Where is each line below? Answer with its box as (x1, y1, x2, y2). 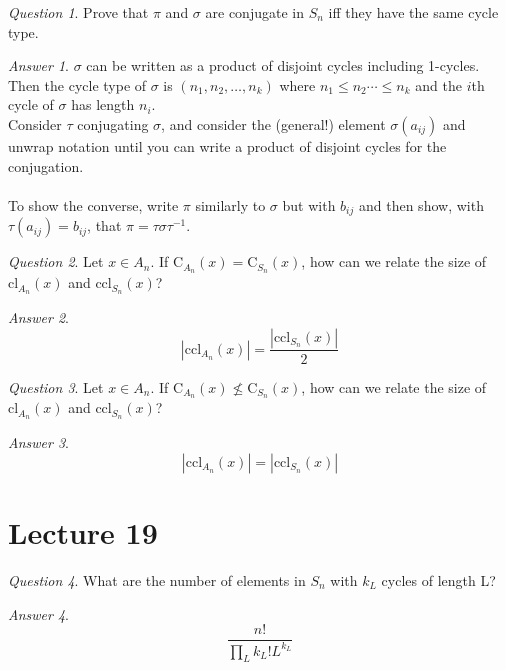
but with (282, 194, 336, 215)
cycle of (8, 94, 54, 115)
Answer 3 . (8, 432, 69, 453)
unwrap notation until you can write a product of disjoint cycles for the (8, 135, 447, 156)
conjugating (77, 113, 149, 134)
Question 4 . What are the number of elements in (8, 569, 306, 590)
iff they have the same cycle (328, 2, 499, 22)
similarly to (195, 194, 266, 215)
